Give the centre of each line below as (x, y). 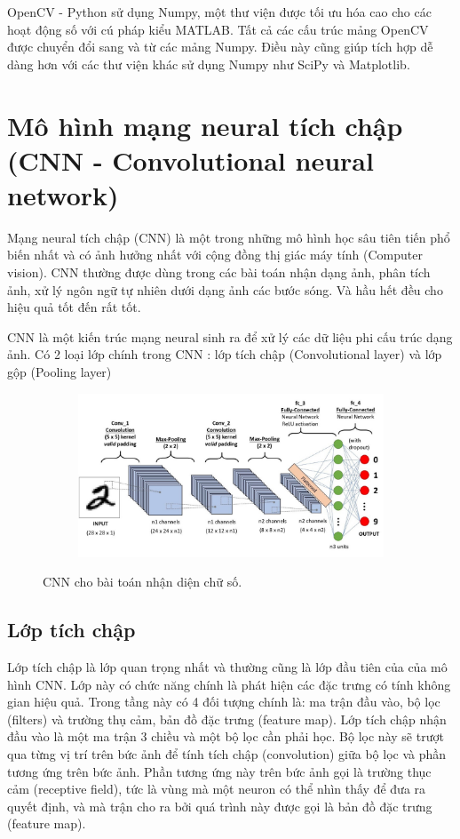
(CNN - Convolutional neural (190, 160)
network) (63, 194)
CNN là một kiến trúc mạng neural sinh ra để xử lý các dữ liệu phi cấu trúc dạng (230, 336)
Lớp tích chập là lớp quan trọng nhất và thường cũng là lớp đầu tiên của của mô (227, 667)
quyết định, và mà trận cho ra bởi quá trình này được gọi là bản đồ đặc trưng (220, 806)
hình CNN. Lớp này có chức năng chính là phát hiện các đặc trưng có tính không (229, 684)
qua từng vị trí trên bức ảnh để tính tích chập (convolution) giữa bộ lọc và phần (227, 754)
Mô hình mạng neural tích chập (205, 125)
